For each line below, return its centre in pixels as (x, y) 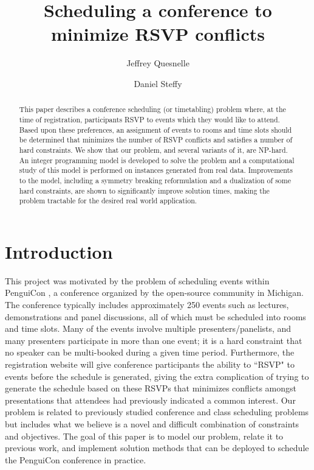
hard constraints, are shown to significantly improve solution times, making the (144, 190)
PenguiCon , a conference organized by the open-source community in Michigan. (154, 293)
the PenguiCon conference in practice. (76, 459)
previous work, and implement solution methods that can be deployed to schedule (157, 448)
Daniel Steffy (158, 83)
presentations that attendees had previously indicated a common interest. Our (150, 400)
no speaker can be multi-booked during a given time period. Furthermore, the (150, 352)
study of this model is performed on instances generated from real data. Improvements (156, 170)
